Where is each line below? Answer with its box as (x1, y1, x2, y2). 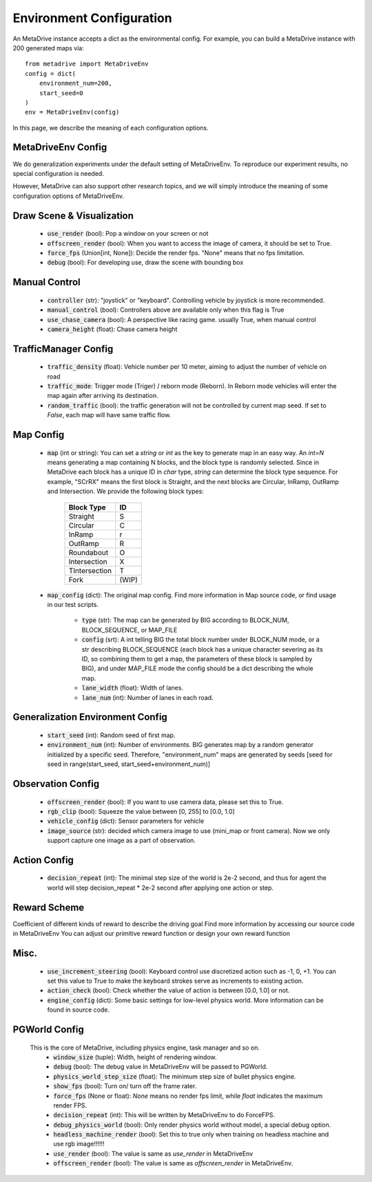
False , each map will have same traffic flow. (47, 411, 172, 419)
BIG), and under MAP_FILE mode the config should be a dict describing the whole (81, 664, 313, 672)
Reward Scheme (12, 901, 85, 913)
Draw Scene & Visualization (12, 210, 134, 221)
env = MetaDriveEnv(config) (25, 108, 120, 117)
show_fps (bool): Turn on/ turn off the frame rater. (53, 1082, 197, 1090)
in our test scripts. (47, 601, 99, 609)
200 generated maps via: (12, 43, 84, 52)
